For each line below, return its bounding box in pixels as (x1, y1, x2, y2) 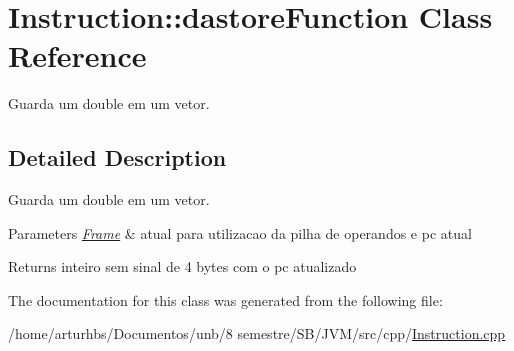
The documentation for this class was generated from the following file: (8, 289, 443, 310)
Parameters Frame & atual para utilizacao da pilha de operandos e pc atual (8, 222, 472, 243)
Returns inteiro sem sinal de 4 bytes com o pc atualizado (8, 256, 357, 277)
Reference (8, 35, 147, 76)
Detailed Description (8, 142, 227, 173)
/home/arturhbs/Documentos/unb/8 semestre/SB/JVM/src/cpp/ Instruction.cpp (8, 323, 506, 344)
